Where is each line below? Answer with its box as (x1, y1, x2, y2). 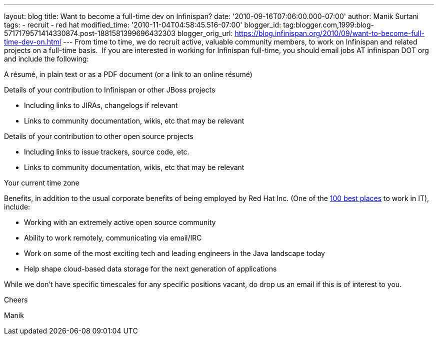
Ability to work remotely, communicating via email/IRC (24, 233, 202, 242)
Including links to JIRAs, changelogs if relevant (24, 101, 178, 109)
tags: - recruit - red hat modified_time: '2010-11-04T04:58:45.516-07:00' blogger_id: (4, 20, 281, 29)
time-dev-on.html (4, 37, 61, 46)
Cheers (4, 295, 28, 304)
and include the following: (4, 54, 89, 63)
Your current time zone (4, 178, 79, 187)
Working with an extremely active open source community (24, 218, 216, 226)
